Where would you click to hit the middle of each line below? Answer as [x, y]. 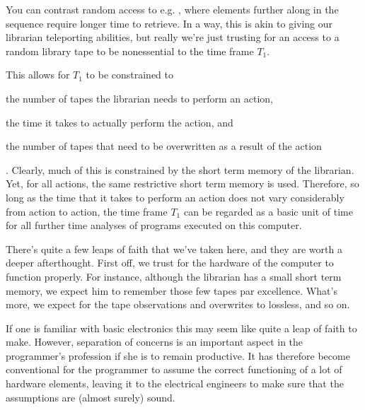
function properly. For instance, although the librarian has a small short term [174, 276]
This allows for [38, 75]
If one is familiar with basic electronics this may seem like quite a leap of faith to [181, 328]
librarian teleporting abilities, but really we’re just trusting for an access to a [173, 37]
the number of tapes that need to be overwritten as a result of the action [164, 146]
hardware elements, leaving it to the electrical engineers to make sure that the [175, 383]
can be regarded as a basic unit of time [268, 211]
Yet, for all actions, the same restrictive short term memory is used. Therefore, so [182, 183]
